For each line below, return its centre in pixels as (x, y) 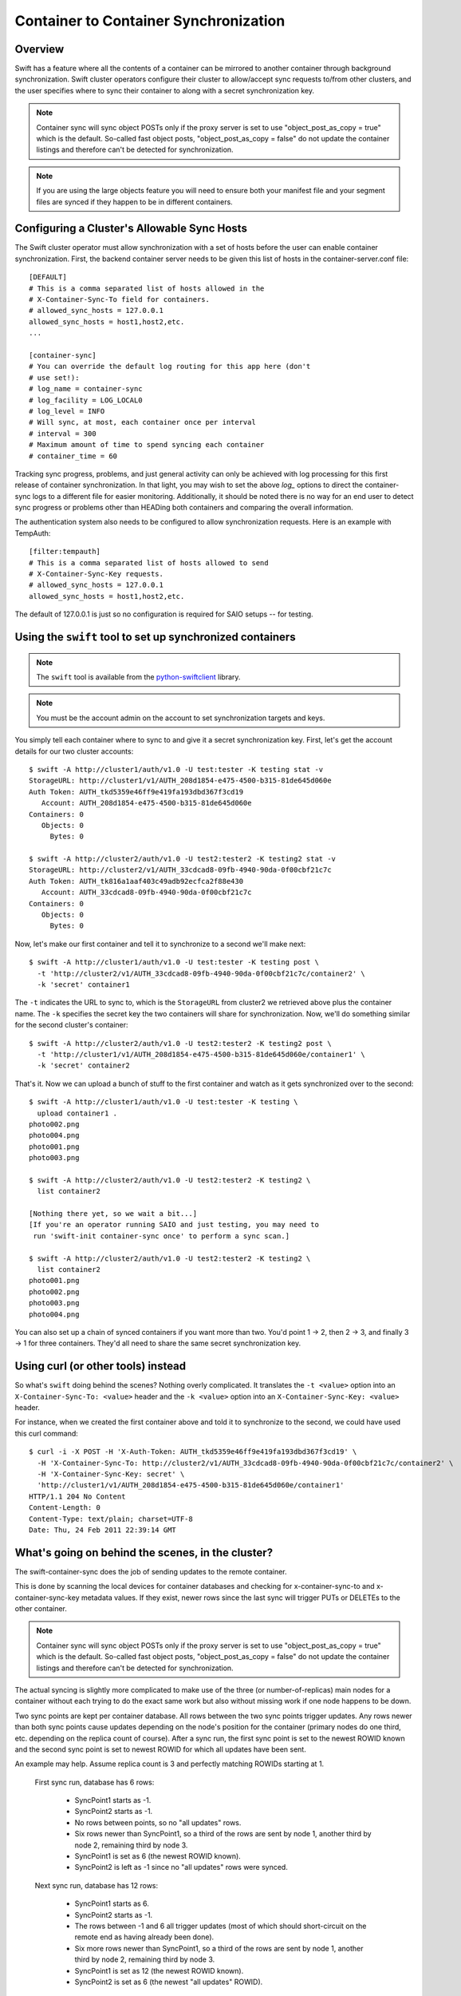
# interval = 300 (63, 434)
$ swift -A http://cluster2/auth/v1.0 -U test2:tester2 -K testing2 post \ (180, 1043)
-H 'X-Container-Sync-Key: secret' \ (111, 1474)
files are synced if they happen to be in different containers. (134, 202)
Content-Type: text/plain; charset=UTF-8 (111, 1519)
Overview (39, 49)
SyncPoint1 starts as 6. (112, 1903)
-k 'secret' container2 (84, 1065)
